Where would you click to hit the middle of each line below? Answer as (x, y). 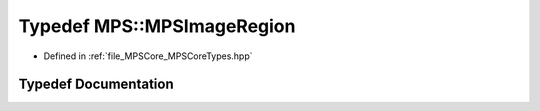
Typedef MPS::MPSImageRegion (157, 26)
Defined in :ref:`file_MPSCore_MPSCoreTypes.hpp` (148, 56)
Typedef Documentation (96, 84)
